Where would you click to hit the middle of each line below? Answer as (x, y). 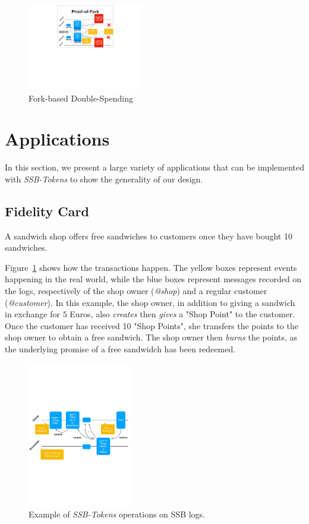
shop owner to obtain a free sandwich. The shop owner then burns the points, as (151, 337)
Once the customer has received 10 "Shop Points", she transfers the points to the (152, 325)
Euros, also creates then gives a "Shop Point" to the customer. (182, 314)
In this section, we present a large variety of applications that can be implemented (154, 167)
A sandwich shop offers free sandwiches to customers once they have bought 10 (149, 236)
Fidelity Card (47, 211)
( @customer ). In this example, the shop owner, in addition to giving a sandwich (150, 302)
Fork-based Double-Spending (81, 98)
